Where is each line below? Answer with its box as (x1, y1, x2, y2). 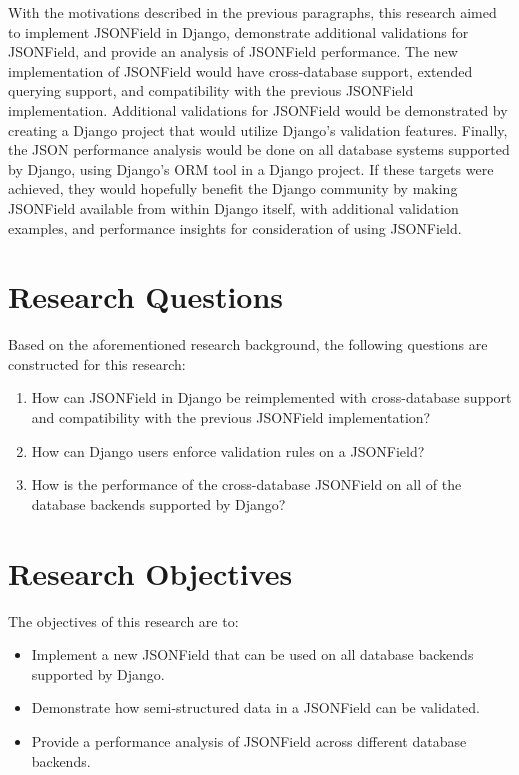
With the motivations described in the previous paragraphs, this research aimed (8, 2, 497, 22)
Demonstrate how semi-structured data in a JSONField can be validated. (31, 697, 480, 718)
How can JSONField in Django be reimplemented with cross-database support (31, 387, 512, 408)
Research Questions (8, 276, 284, 317)
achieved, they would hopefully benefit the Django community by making (8, 178, 458, 199)
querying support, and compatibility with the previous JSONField (8, 80, 414, 101)
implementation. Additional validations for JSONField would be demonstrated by (8, 99, 508, 120)
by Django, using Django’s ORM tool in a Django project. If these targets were (8, 158, 494, 179)
